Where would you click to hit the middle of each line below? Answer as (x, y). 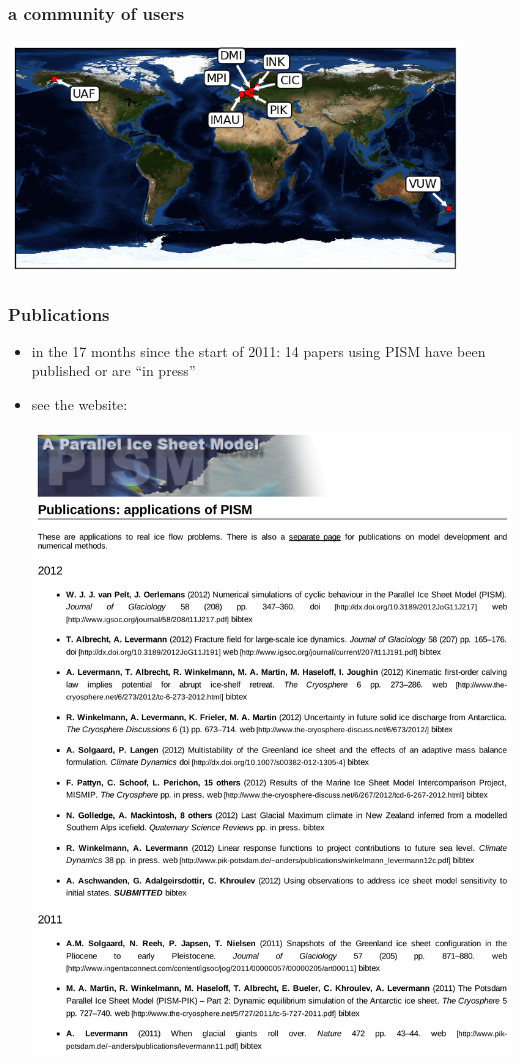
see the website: (79, 404)
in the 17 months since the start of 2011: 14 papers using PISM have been (258, 350)
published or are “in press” (113, 370)
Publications (59, 313)
